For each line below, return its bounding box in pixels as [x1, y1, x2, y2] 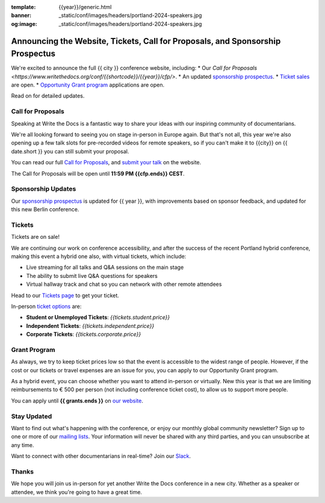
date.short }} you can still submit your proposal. [11, 147, 129, 155]
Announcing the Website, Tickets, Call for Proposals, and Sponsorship [11, 36, 281, 46]
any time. [11, 441, 34, 448]
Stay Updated [11, 412, 52, 421]
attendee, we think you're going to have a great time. [11, 488, 143, 496]
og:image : [11, 20, 37, 27]
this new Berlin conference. [11, 206, 79, 213]
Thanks [11, 467, 34, 475]
